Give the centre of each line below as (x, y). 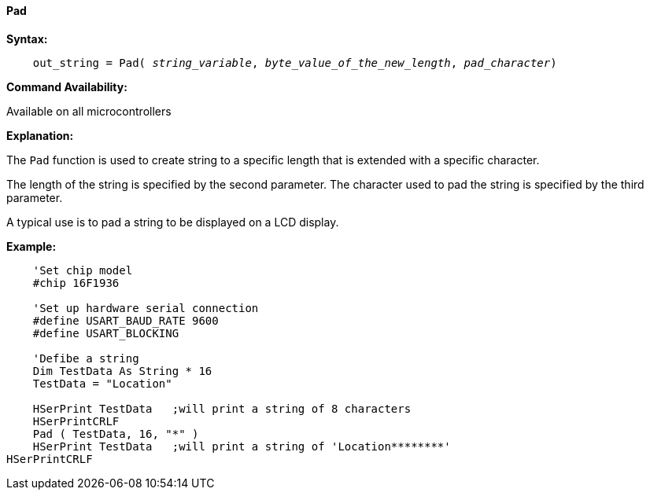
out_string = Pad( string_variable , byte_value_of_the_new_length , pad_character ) (295, 62)
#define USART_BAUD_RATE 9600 (126, 320)
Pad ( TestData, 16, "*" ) (116, 434)
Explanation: (40, 135)
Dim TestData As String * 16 (122, 371)
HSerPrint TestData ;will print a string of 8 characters (222, 408)
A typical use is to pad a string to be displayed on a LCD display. (173, 222)
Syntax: (27, 39)
